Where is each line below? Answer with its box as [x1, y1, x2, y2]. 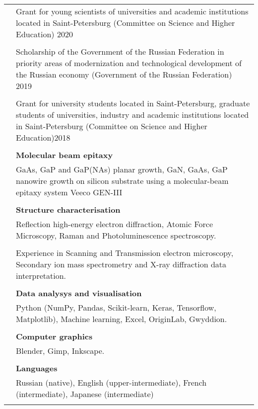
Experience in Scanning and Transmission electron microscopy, [16, 247, 234, 258]
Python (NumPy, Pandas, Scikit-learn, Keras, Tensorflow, [16, 302, 216, 313]
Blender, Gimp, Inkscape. [16, 345, 105, 356]
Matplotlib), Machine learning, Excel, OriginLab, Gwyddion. [16, 313, 227, 325]
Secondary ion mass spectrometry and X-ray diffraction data [16, 258, 227, 270]
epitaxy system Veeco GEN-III [16, 186, 123, 198]
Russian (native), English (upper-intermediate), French [16, 377, 207, 388]
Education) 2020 [16, 28, 73, 40]
